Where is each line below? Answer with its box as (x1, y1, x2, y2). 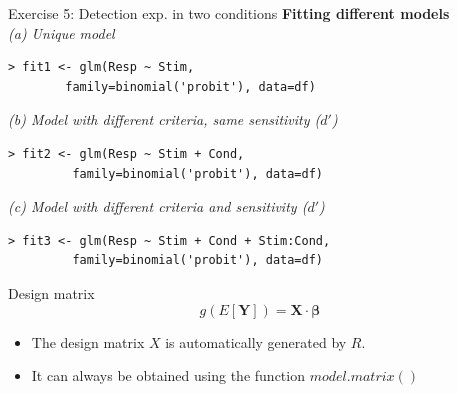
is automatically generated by (165, 331, 347, 352)
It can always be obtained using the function (31, 365, 305, 386)
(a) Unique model (8, 22, 115, 43)
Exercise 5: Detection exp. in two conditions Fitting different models (8, 3, 450, 23)
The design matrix (31, 331, 145, 352)
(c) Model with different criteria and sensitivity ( (8, 196, 308, 217)
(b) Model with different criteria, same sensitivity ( (8, 109, 321, 130)
